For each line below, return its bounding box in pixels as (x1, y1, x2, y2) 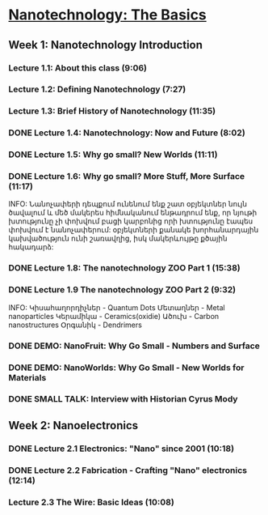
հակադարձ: (8, 242, 54, 252)
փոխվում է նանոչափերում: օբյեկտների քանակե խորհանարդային (8, 225, 259, 235)
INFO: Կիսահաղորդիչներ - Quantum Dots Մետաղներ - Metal (8, 302, 225, 313)
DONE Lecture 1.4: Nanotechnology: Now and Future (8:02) (8, 127, 246, 138)
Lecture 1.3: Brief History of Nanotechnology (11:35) (8, 105, 216, 117)
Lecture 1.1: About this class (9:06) (8, 62, 148, 74)
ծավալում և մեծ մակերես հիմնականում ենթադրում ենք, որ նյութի (8, 208, 258, 218)
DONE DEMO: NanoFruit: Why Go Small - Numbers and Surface (8, 340, 261, 351)
